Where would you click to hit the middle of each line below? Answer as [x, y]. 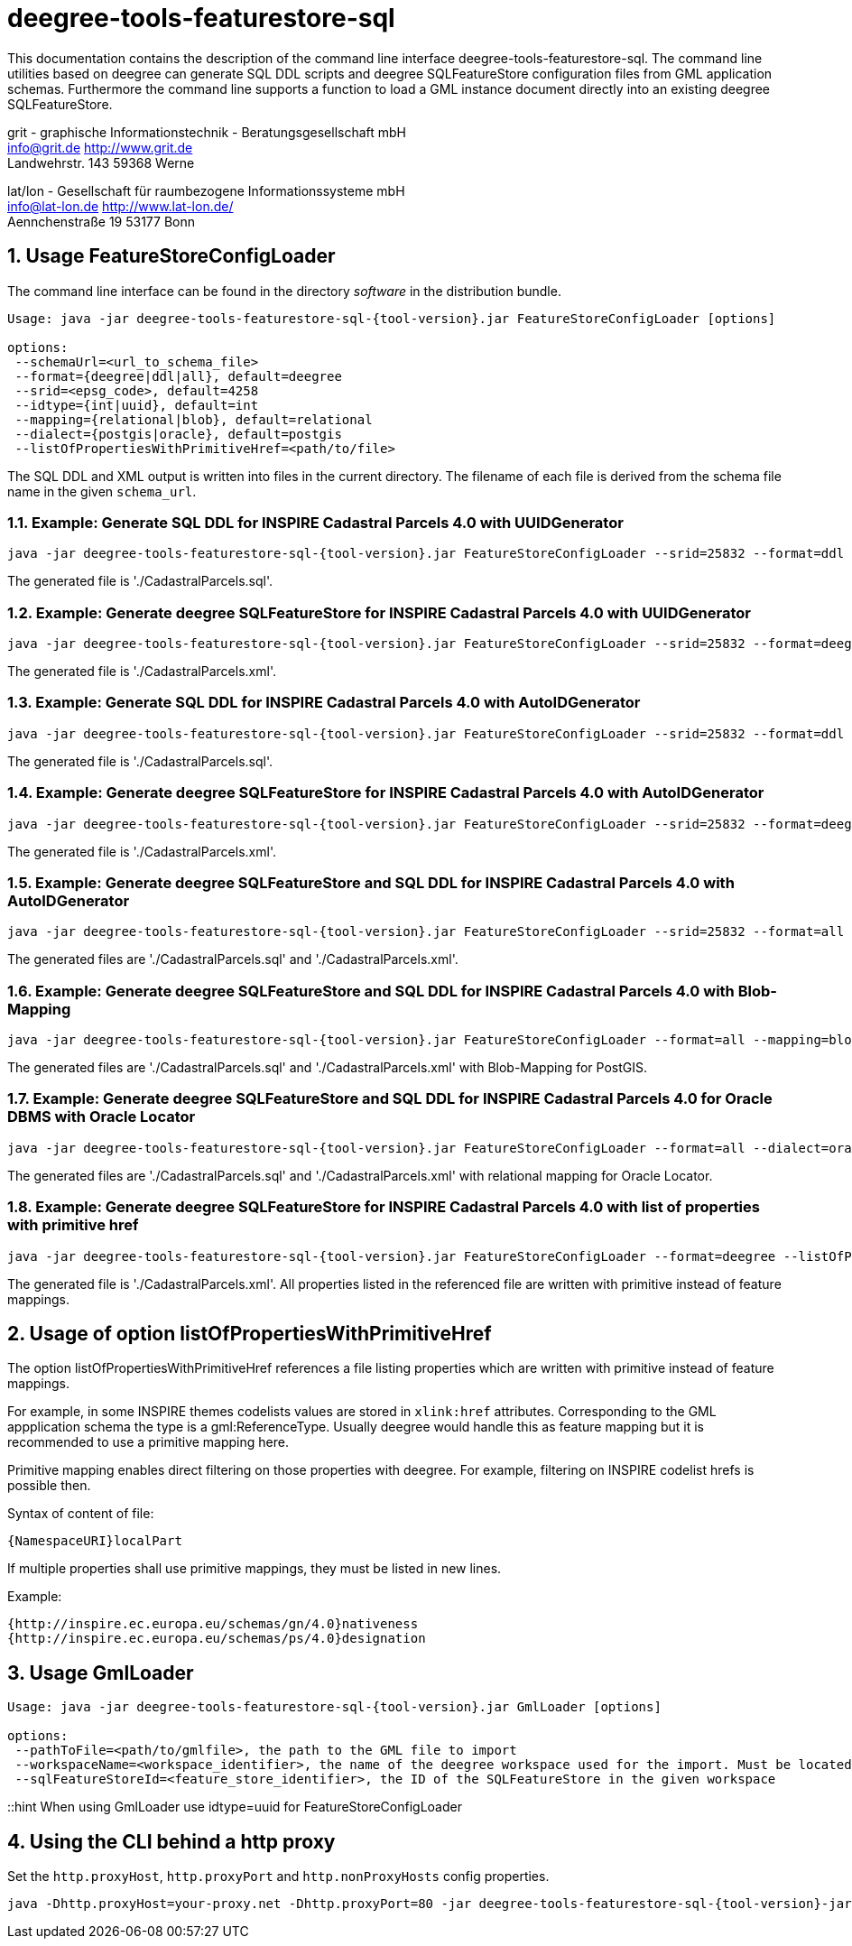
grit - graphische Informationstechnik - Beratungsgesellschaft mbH [207, 132]
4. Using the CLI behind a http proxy [171, 1841]
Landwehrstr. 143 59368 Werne [101, 162]
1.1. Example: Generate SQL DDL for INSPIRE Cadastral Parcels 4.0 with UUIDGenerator [315, 522]
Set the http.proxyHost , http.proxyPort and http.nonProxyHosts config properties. [278, 1876]
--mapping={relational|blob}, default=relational [194, 419]
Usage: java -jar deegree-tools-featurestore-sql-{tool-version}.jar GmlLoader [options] [334, 1707]
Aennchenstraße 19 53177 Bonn [102, 221]
